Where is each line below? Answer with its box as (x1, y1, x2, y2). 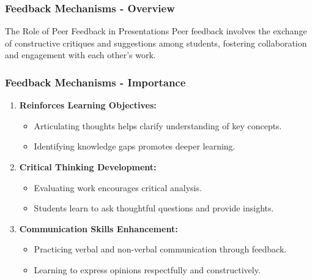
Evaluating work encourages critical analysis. (34, 181, 202, 194)
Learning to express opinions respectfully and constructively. (34, 263, 261, 276)
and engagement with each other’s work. (5, 48, 156, 61)
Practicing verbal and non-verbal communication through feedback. (34, 243, 287, 255)
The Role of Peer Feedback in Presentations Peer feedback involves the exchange (5, 25, 307, 37)
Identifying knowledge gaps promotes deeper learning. (34, 140, 236, 153)
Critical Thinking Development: (19, 161, 157, 173)
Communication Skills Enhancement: (19, 222, 178, 235)
